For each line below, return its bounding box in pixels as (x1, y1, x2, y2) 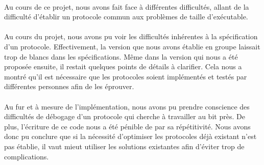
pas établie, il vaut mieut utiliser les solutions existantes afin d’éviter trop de (4, 141, 245, 151)
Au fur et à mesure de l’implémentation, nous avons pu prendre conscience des (4, 101, 250, 112)
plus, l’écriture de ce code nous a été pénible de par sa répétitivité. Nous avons (4, 121, 251, 131)
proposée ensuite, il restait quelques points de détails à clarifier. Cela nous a (4, 61, 242, 72)
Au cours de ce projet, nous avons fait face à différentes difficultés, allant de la (4, 1, 249, 12)
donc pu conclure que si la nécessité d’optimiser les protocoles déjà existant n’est (4, 131, 257, 142)
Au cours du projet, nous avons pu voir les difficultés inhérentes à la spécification (4, 31, 258, 42)
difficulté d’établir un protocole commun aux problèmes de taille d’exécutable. (4, 11, 248, 22)
